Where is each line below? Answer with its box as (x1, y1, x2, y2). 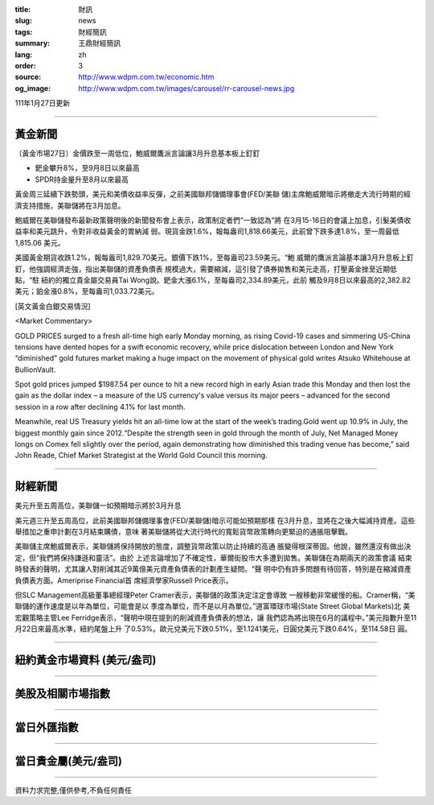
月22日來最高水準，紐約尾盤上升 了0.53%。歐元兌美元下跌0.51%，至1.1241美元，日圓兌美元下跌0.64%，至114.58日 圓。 (14, 624, 412, 634)
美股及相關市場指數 (14, 687, 110, 700)
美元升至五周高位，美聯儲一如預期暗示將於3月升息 (14, 501, 182, 510)
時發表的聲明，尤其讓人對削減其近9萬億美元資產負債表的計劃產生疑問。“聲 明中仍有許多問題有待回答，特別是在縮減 (14, 564, 398, 574)
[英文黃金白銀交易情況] (14, 301, 92, 311)
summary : (14, 39, 51, 48)
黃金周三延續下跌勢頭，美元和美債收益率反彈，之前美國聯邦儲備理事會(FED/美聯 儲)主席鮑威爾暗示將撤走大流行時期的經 (14, 189, 411, 199)
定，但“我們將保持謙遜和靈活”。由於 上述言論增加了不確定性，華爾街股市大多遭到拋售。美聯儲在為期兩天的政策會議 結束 (14, 552, 413, 563)
